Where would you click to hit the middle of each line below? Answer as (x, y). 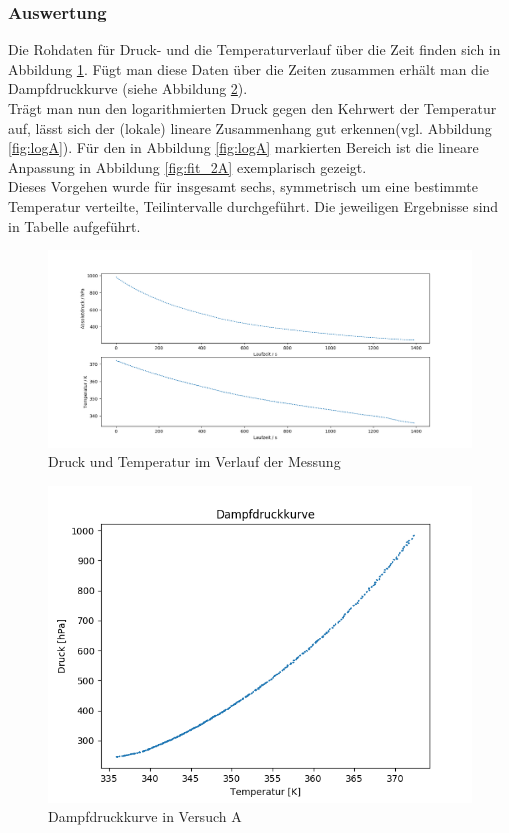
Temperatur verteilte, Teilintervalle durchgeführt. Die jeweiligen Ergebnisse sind (253, 205)
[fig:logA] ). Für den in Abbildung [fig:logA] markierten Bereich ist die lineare (243, 147)
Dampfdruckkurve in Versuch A (145, 816)
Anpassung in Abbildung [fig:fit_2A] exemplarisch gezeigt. (187, 166)
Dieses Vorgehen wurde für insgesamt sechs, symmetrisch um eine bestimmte (243, 186)
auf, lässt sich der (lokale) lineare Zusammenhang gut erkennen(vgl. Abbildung (250, 127)
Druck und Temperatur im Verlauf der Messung (194, 461)
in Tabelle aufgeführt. (74, 225)
